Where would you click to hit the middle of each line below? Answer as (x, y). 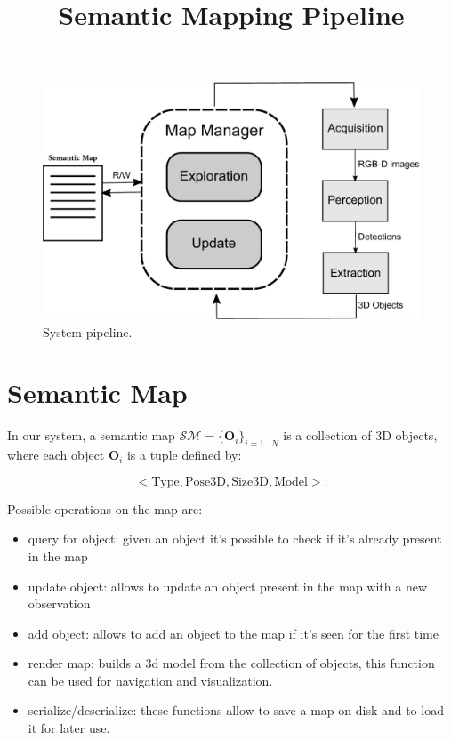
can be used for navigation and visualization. (150, 680)
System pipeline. (88, 331)
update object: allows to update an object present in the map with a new (227, 586)
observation (59, 603)
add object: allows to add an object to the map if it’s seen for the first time (233, 633)
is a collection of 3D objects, (360, 435)
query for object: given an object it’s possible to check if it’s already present (235, 539)
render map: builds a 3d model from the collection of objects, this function (231, 663)
